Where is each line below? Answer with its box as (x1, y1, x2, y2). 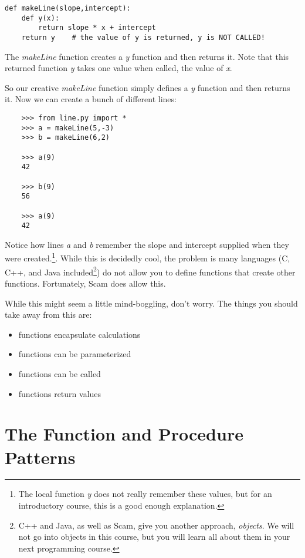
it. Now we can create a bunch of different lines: (5, 93, 177, 105)
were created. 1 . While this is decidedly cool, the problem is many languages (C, (5, 250, 290, 264)
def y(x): (21, 14, 60, 22)
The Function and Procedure (5, 422, 243, 446)
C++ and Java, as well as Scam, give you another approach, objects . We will (18, 519, 294, 531)
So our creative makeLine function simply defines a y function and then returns (5, 81, 290, 93)
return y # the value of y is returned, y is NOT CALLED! (21, 33, 265, 42)
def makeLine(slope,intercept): (5, 4, 131, 12)
